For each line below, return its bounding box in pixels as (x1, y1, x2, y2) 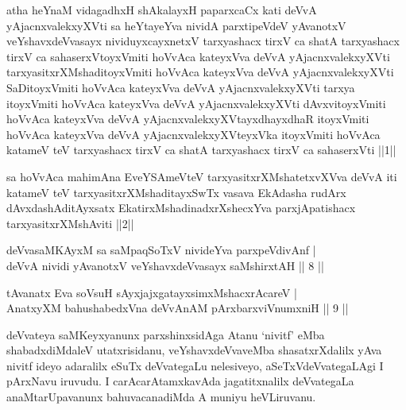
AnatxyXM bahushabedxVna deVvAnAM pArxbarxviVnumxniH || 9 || (6, 300, 349, 316)
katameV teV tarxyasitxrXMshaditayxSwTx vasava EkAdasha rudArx (6, 184, 346, 200)
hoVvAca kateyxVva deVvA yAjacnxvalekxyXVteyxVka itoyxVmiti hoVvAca (6, 126, 381, 142)
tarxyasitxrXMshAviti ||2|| (6, 215, 134, 231)
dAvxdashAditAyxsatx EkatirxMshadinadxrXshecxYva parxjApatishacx (6, 199, 356, 216)
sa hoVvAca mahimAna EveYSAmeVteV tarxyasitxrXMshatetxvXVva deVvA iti (6, 168, 397, 184)
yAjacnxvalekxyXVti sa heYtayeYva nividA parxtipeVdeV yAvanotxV (6, 17, 346, 33)
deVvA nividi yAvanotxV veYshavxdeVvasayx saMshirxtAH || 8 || (6, 257, 324, 273)
